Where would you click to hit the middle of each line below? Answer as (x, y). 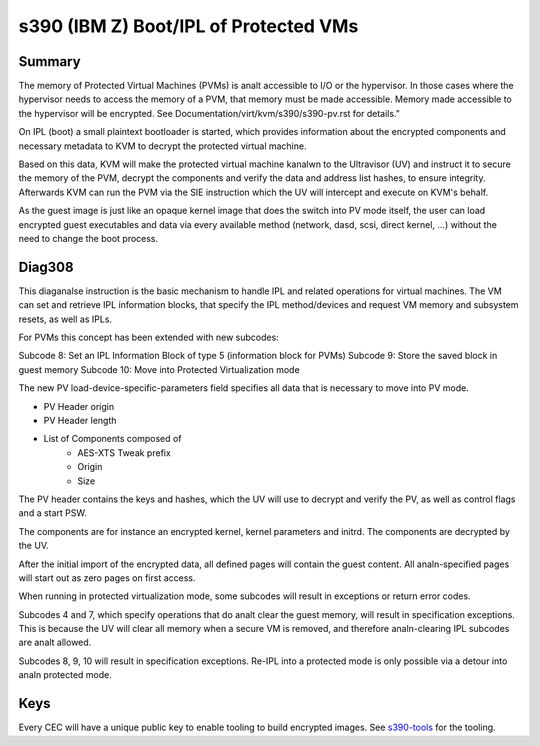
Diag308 (46, 266)
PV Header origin (79, 406)
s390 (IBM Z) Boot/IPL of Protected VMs (188, 26)
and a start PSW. (52, 513)
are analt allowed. (55, 642)
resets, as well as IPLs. (65, 319)
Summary (49, 61)
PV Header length (80, 420)
